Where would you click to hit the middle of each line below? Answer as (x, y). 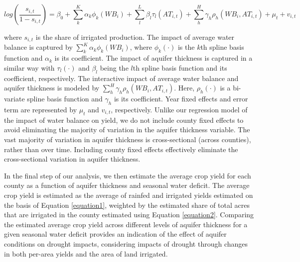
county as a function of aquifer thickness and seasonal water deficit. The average (127, 185)
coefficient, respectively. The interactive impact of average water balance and (121, 78)
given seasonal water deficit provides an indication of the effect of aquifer (115, 234)
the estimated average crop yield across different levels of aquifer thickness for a (126, 224)
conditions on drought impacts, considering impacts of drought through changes (126, 243)
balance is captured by (38, 47)
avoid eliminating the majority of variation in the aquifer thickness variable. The (127, 130)
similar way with (29, 67)
